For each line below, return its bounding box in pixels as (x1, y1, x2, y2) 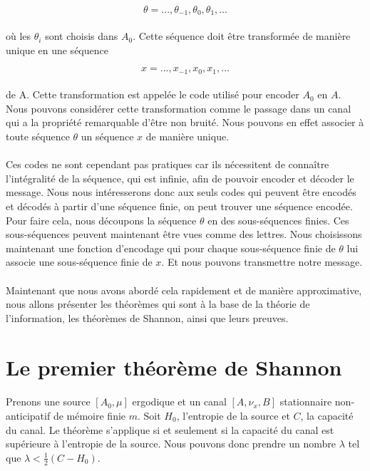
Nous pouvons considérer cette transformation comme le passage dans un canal (6, 100, 351, 115)
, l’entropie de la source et (176, 408, 290, 423)
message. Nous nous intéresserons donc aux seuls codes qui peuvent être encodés (6, 185, 356, 200)
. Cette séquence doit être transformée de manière (133, 29, 351, 43)
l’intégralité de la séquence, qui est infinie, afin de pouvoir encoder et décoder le (6, 170, 354, 185)
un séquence (81, 129, 134, 144)
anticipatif (6, 408, 51, 423)
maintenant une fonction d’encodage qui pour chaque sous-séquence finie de (6, 240, 336, 255)
